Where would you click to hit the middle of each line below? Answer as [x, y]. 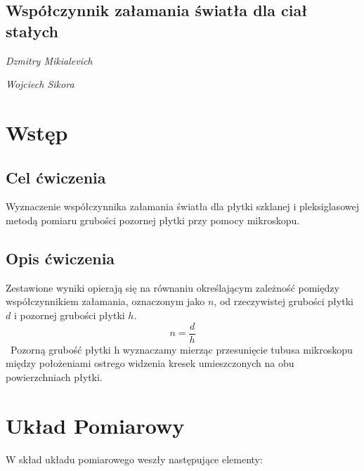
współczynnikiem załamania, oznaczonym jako [105, 301]
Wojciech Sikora [40, 84]
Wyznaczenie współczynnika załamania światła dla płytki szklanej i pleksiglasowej [182, 206]
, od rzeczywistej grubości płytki [284, 301]
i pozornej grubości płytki [69, 315]
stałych [32, 31]
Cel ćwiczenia [56, 177]
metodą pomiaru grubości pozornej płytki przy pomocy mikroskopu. [153, 220]
